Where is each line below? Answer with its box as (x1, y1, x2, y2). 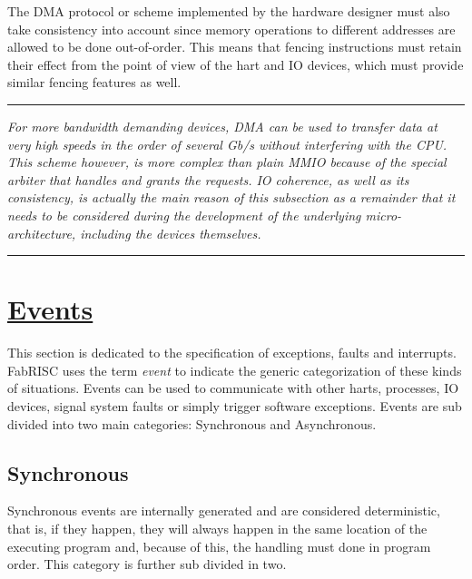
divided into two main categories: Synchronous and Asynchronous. (7, 414, 377, 433)
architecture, (7, 223, 76, 242)
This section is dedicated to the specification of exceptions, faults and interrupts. (7, 343, 457, 362)
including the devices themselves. (80, 223, 261, 242)
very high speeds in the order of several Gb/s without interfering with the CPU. (7, 134, 447, 153)
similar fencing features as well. (7, 73, 182, 92)
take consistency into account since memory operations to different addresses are (7, 19, 456, 38)
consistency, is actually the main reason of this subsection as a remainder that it (7, 188, 456, 207)
